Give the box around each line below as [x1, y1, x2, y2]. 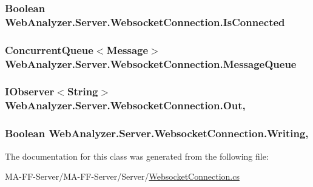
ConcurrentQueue [5, 42, 93, 57]
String [67, 84, 98, 99]
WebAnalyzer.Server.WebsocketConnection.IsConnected [5, 14, 285, 29]
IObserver [5, 84, 55, 99]
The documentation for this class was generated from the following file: [5, 149, 269, 162]
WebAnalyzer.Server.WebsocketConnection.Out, [5, 98, 246, 113]
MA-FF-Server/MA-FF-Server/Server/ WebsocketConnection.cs [5, 170, 240, 183]
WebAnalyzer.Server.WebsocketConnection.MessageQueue [5, 56, 297, 71]
